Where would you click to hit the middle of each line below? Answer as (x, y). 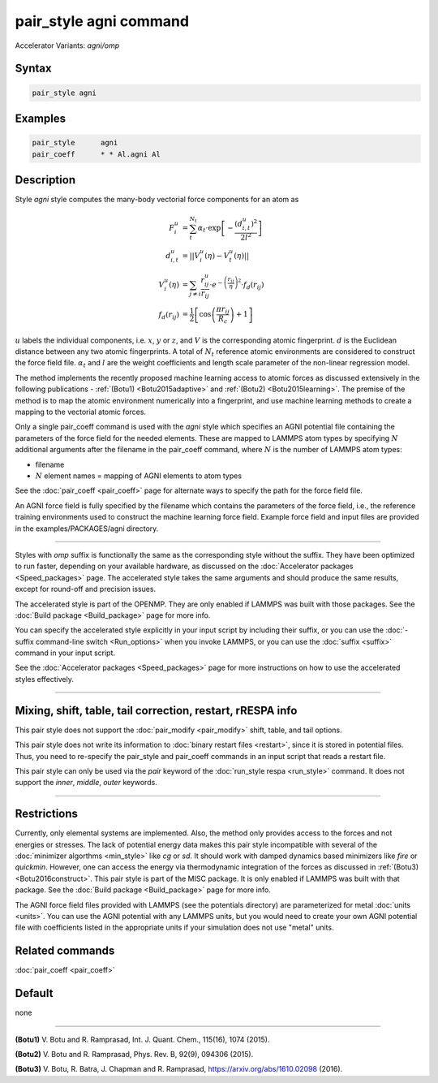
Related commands (65, 951)
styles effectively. (45, 679)
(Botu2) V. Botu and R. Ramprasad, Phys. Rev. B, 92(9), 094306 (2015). (134, 1054)
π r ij (223, 310)
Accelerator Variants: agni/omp (67, 45)
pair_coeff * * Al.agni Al (97, 154)
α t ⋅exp (209, 229)
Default (34, 993)
